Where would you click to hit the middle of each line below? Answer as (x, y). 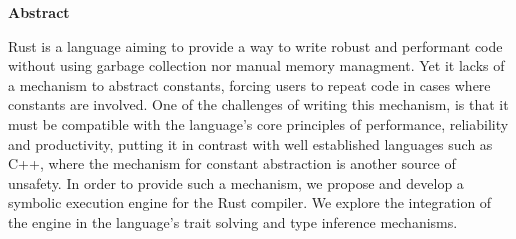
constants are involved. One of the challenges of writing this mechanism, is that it (258, 104)
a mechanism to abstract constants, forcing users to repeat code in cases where (249, 84)
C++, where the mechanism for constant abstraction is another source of (232, 163)
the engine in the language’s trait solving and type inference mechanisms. (233, 221)
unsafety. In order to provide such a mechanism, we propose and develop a (236, 182)
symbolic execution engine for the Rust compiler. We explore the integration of (250, 202)
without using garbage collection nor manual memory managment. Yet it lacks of (256, 65)
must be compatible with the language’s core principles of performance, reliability (258, 123)
